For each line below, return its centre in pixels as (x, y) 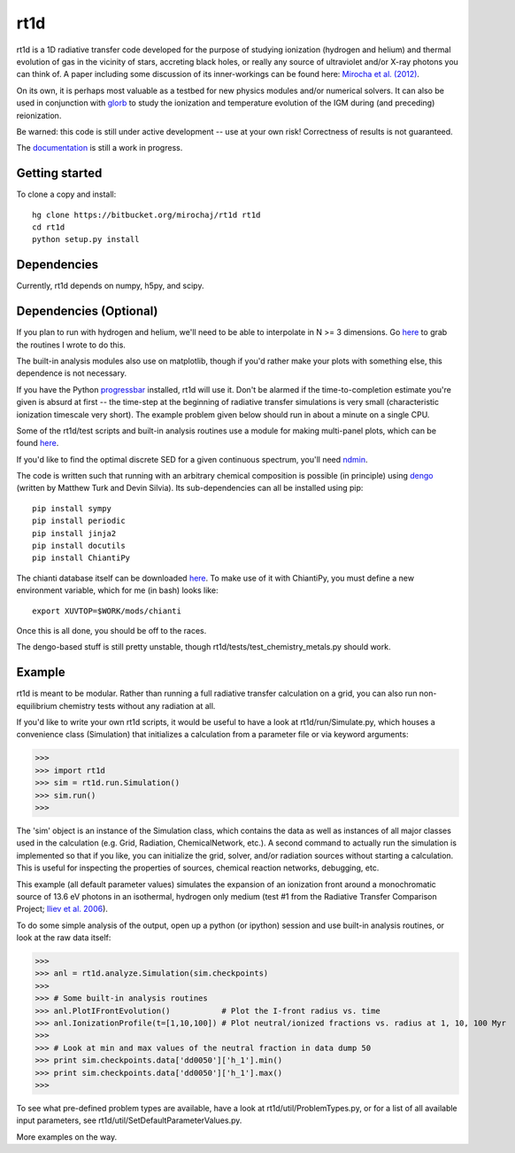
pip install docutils (79, 546)
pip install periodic (79, 521)
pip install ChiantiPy (81, 558)
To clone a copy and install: (66, 194)
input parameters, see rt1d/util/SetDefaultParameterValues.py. (129, 1120)
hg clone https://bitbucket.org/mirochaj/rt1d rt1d (146, 214)
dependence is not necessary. (72, 373)
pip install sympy (72, 508)
